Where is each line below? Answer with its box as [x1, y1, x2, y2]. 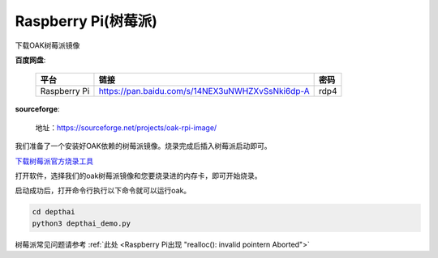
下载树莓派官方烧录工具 [15, 156, 93, 166]
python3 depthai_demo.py [32, 218, 131, 228]
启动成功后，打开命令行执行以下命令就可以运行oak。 [15, 186, 191, 196]
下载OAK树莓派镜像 [15, 40, 80, 50]
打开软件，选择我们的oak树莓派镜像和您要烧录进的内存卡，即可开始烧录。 [15, 171, 263, 180]
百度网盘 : [15, 55, 46, 65]
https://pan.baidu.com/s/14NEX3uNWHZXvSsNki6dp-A [98, 86, 310, 97]
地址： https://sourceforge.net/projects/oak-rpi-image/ [35, 122, 217, 133]
